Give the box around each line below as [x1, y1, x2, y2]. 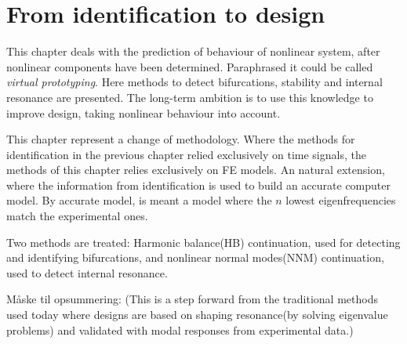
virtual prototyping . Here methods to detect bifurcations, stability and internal [6, 74, 383, 90]
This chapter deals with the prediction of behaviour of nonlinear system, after [6, 43, 380, 60]
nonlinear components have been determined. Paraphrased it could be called [6, 58, 373, 74]
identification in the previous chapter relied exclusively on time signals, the [6, 146, 366, 162]
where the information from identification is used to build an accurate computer [6, 176, 391, 193]
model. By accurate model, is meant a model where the [6, 192, 272, 208]
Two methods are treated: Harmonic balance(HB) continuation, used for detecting [6, 234, 401, 250]
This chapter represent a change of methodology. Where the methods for [6, 131, 355, 147]
